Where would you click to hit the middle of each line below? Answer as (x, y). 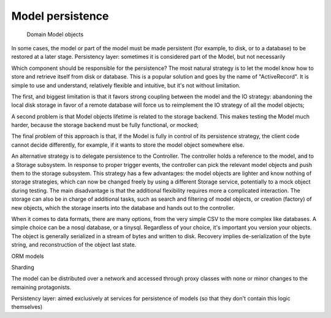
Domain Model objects (55, 34)
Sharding (23, 267)
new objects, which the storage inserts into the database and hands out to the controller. (123, 207)
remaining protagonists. (41, 287)
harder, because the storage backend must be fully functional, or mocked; (105, 125)
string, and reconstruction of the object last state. (74, 245)
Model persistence (60, 16)
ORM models (28, 256)
